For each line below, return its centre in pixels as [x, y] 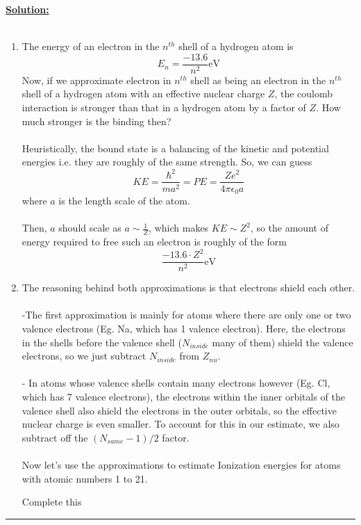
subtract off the [55, 437]
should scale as [90, 228]
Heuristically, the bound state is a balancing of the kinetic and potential [175, 148]
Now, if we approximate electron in [96, 80]
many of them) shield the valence [283, 342]
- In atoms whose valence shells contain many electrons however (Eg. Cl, [176, 383]
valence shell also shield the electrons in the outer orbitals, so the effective [179, 410]
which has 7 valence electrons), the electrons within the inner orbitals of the [183, 396]
